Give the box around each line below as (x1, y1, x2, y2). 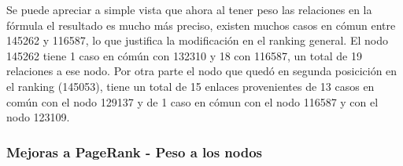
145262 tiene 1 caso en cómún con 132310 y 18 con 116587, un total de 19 (6, 47, 362, 63)
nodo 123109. (6, 109, 70, 125)
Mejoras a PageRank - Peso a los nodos (6, 142, 263, 161)
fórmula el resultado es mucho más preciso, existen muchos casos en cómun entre (6, 16, 396, 33)
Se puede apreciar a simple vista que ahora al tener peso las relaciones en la (6, 2, 372, 17)
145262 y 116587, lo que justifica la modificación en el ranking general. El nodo (6, 32, 388, 49)
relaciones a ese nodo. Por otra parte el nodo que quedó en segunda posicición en (6, 63, 397, 79)
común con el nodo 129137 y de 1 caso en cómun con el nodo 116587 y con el (6, 93, 379, 110)
